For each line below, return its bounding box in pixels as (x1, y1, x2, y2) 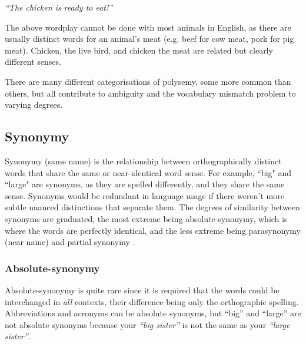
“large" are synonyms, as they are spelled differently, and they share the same (5, 178, 285, 190)
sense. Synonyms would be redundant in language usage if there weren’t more (5, 189, 284, 201)
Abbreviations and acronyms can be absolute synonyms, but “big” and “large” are (5, 307, 301, 319)
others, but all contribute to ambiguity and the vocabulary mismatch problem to (5, 87, 296, 99)
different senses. (5, 55, 61, 68)
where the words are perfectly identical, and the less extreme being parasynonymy (5, 224, 301, 236)
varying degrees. (5, 98, 63, 111)
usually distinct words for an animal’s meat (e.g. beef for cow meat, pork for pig (5, 32, 294, 45)
